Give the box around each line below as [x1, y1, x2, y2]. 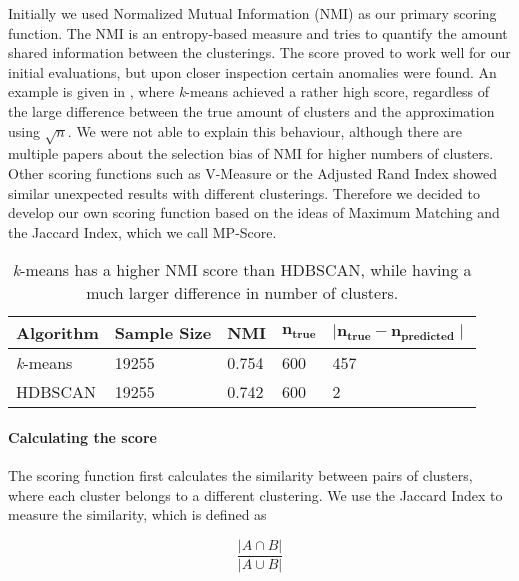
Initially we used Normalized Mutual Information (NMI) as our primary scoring [8, 3, 497, 23]
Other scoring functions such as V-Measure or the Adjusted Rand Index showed [8, 162, 497, 183]
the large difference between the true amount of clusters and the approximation [8, 100, 495, 121]
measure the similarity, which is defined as [8, 504, 267, 525]
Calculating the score [8, 426, 157, 447]
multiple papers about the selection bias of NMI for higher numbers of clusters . [8, 143, 494, 164]
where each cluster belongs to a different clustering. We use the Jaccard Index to [8, 484, 503, 505]
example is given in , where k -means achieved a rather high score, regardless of [8, 81, 490, 102]
